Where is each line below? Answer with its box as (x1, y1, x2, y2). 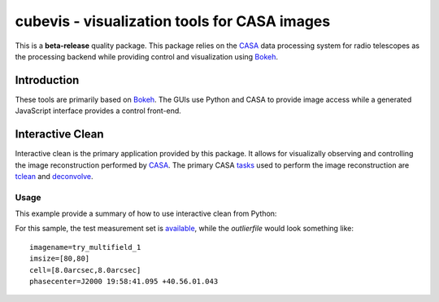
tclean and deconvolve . (15, 171, 93, 181)
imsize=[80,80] (29, 254, 90, 264)
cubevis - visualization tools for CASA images (15, 12, 331, 30)
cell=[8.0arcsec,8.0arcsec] (29, 265, 141, 274)
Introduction (15, 73, 80, 87)
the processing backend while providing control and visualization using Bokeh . (15, 51, 278, 61)
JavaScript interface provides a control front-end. (15, 106, 182, 116)
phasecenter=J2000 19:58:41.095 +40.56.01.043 (29, 277, 219, 287)
